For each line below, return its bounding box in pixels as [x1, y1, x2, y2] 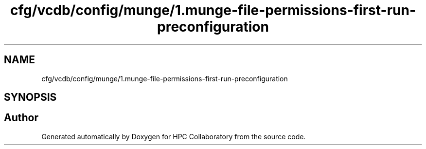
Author [4, 112, 38, 124]
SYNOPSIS [4, 91, 57, 104]
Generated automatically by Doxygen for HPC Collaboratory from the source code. [41, 132, 306, 141]
